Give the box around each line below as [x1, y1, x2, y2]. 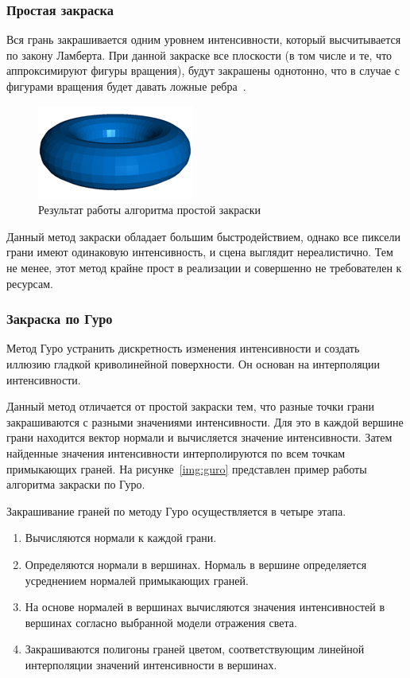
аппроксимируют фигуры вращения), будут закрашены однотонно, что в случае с [6, 62, 400, 79]
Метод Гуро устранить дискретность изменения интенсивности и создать [6, 340, 360, 357]
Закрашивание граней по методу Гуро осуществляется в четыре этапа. [6, 502, 346, 519]
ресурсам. [6, 275, 53, 291]
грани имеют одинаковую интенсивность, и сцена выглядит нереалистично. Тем [6, 244, 393, 260]
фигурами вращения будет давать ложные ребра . [6, 78, 246, 94]
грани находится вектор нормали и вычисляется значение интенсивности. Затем [6, 429, 393, 446]
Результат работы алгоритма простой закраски [38, 201, 261, 218]
